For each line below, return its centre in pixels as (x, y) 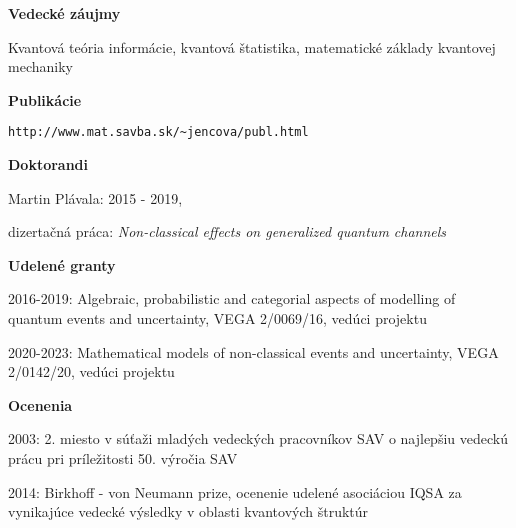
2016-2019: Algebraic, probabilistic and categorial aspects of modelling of (232, 298)
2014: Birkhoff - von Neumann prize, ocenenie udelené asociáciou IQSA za (235, 491)
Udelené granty (62, 264)
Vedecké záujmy (64, 13)
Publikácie (45, 99)
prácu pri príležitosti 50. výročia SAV (123, 457)
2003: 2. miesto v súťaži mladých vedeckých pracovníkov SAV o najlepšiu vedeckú (258, 438)
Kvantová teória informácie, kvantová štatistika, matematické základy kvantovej (252, 46)
